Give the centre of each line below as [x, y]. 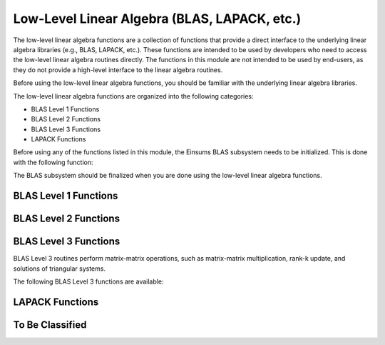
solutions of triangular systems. [60, 269]
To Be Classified [50, 325]
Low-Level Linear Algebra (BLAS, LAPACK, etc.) [157, 19]
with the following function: [53, 162]
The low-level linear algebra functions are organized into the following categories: [133, 96]
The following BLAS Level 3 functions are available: [88, 281]
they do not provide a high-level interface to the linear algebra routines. [118, 70]
